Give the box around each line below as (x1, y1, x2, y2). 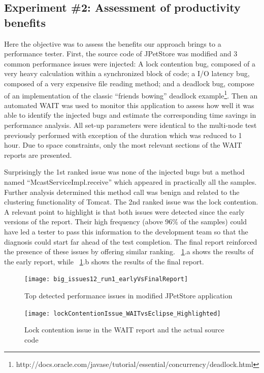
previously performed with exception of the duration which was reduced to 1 (4, 129, 242, 140)
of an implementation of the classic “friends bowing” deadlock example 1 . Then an (4, 88, 258, 100)
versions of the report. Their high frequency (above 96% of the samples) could (4, 216, 247, 227)
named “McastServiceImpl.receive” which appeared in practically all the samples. (4, 176, 257, 187)
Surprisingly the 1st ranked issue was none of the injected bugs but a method (4, 166, 245, 177)
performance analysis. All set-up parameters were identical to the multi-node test (4, 120, 257, 130)
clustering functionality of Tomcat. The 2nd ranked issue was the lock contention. (4, 196, 258, 207)
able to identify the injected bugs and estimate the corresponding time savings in (4, 110, 256, 120)
